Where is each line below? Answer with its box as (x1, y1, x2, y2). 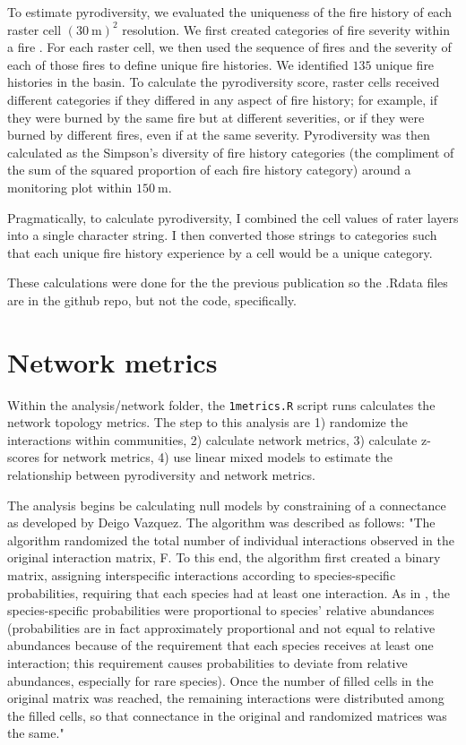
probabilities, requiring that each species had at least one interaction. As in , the (7, 583, 451, 602)
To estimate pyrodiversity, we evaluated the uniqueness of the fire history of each (7, 3, 452, 21)
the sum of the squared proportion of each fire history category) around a (7, 160, 411, 179)
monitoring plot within (7, 177, 133, 196)
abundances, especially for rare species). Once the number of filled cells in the (7, 671, 434, 689)
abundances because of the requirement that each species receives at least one (7, 636, 434, 655)
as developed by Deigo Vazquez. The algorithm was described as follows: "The (7, 513, 436, 532)
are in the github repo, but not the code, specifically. (7, 290, 297, 309)
